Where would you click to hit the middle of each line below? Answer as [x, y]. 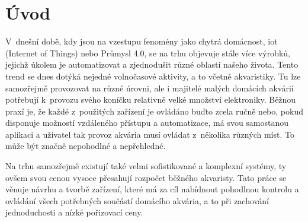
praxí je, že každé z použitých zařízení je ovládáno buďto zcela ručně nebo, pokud [154, 111]
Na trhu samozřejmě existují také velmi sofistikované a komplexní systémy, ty [146, 166]
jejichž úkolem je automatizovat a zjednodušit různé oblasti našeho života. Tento [152, 64]
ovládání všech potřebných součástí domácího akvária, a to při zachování [137, 200]
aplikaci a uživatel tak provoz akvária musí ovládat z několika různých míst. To [150, 134]
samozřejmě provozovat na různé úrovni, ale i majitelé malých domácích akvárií [150, 88]
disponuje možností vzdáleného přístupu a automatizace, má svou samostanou [147, 123]
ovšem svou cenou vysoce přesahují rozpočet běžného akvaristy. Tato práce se [146, 177]
